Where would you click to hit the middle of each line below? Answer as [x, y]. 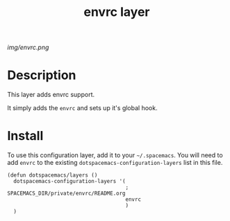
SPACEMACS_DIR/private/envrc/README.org [67, 194]
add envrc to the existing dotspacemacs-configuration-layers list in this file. [115, 163]
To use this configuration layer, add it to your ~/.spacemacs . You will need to [115, 155]
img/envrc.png [28, 47]
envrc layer [117, 12]
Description [42, 75]
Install [25, 136]
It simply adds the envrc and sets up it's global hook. [82, 108]
